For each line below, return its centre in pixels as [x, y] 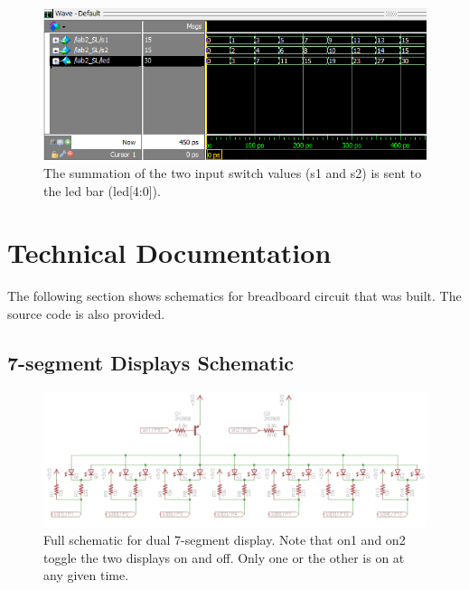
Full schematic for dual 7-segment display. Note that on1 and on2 [225, 540]
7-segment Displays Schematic [151, 362]
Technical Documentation [169, 253]
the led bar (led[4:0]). [102, 190]
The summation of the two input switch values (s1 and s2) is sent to [233, 172]
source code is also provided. [86, 313]
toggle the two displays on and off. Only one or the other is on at [224, 557]
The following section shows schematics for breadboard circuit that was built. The [234, 296]
